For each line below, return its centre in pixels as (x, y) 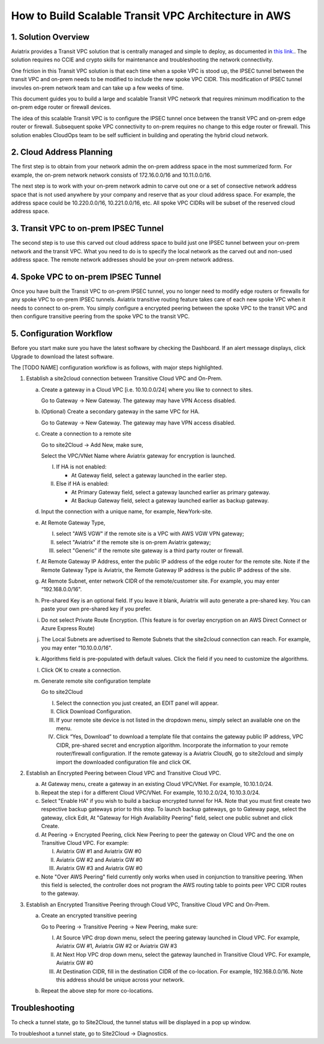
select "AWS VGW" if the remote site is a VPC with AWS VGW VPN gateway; (150, 534)
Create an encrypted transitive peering (89, 916)
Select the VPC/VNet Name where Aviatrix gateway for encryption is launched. (139, 456)
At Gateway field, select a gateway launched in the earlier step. (149, 475)
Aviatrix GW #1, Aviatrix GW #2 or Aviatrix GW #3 (116, 946)
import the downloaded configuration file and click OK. (124, 762)
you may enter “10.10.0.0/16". (76, 648)
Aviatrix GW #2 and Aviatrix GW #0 (99, 859)
